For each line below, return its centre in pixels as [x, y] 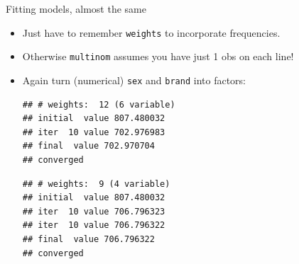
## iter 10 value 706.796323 [94, 211]
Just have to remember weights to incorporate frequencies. [151, 32]
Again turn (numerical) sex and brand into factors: [134, 80]
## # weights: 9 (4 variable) [96, 184]
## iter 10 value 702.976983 [94, 132]
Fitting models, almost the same [76, 8]
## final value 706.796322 [88, 239]
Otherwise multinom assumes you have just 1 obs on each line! [158, 56]
